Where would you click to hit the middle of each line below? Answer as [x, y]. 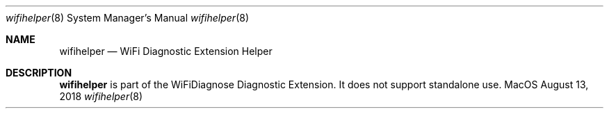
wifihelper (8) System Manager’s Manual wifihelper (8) [128, 18]
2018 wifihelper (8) [101, 96]
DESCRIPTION [39, 73]
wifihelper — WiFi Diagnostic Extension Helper [166, 51]
